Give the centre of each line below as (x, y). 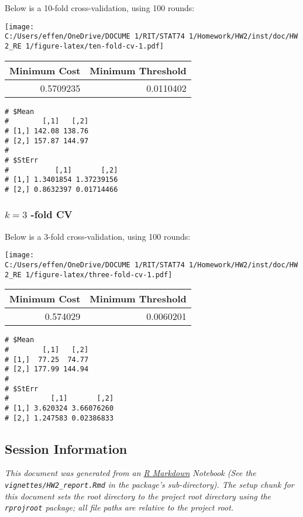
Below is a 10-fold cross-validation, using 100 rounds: (100, 8)
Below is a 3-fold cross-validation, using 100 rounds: (98, 236)
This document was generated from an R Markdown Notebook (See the (130, 473)
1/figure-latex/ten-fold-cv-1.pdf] (95, 46)
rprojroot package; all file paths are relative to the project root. (119, 507)
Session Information (66, 448)
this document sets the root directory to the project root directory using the (138, 496)
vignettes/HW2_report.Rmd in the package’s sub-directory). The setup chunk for (149, 484)
